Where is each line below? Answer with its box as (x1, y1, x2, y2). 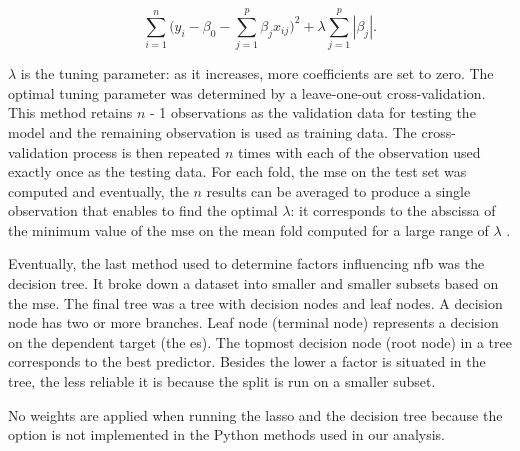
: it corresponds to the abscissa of (290, 200, 496, 221)
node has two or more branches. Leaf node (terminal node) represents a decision (8, 312, 499, 333)
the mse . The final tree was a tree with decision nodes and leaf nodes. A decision (8, 292, 503, 313)
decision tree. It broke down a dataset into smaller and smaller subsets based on (8, 273, 499, 294)
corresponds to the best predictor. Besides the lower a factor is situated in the (8, 351, 486, 372)
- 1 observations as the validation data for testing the (149, 102, 476, 123)
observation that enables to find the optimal (8, 200, 278, 221)
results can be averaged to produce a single (206, 180, 471, 201)
